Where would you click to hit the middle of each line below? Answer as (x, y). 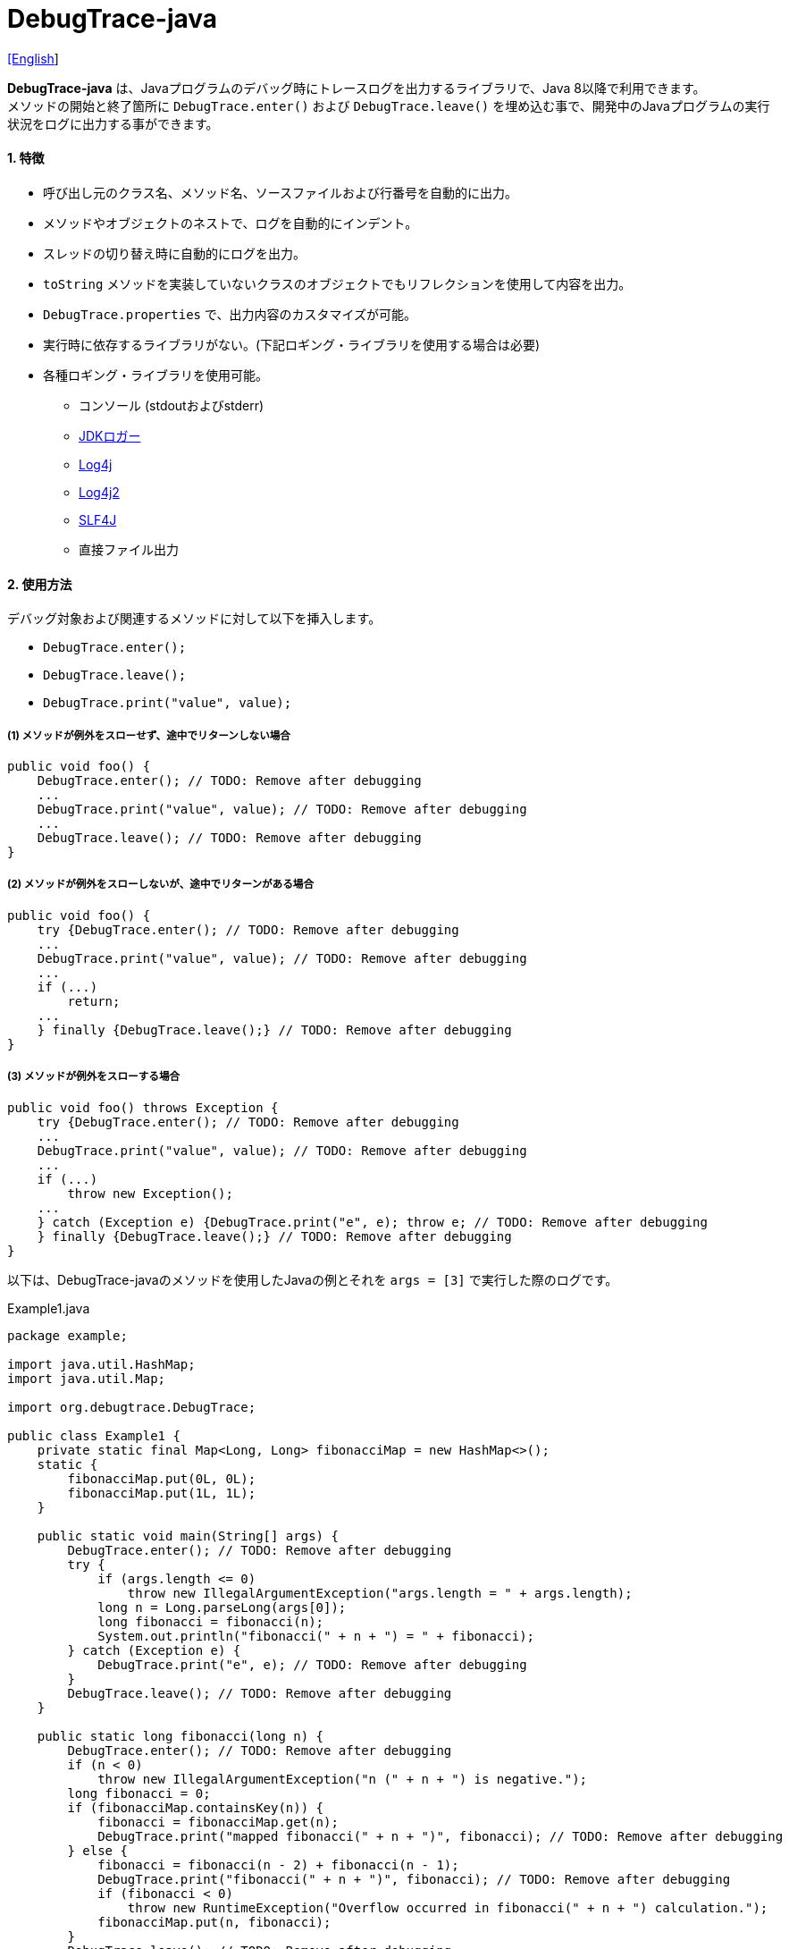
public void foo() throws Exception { (143, 1107)
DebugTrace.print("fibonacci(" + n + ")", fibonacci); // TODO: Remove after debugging (414, 1879)
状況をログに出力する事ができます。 (113, 123)
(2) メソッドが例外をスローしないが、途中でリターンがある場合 (161, 885)
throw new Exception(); (150, 1193)
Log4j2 (99, 492)
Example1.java (49, 1308)
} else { (97, 1850)
